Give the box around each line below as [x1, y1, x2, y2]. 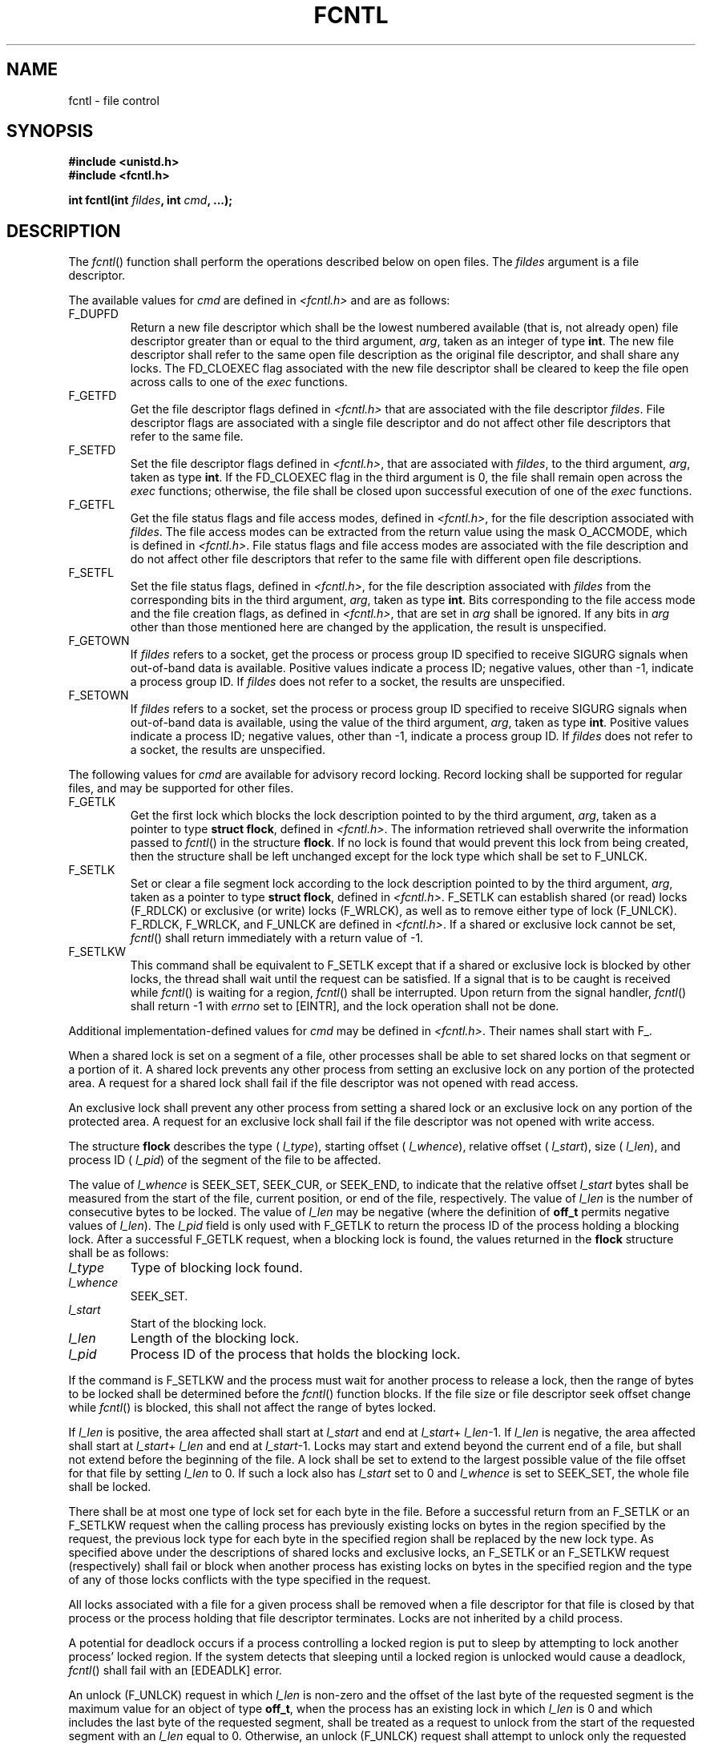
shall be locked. [68, 1480, 151, 1494]
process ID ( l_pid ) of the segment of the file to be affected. [68, 1153, 381, 1167]
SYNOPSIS [6, 121, 94, 142]
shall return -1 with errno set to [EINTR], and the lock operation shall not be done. [130, 999, 559, 1014]
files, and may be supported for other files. [68, 781, 294, 796]
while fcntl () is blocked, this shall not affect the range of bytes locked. [68, 1400, 437, 1415]
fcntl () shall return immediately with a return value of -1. [130, 931, 424, 945]
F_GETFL [68, 498, 115, 512]
